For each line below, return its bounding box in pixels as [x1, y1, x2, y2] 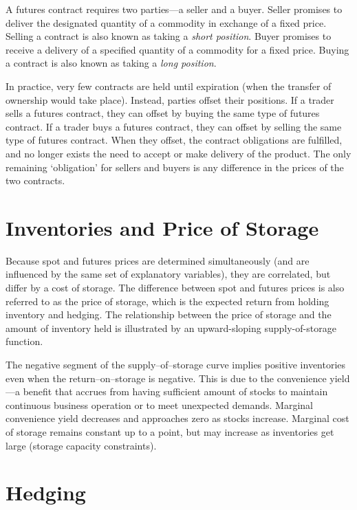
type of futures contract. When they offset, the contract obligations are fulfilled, [6, 133, 343, 147]
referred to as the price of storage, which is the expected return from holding [6, 293, 329, 308]
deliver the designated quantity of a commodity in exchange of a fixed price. [6, 15, 327, 30]
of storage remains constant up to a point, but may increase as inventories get [6, 424, 334, 439]
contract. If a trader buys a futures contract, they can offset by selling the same [6, 119, 342, 133]
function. [6, 334, 43, 348]
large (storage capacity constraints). [6, 438, 157, 452]
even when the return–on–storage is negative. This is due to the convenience [6, 370, 327, 385]
